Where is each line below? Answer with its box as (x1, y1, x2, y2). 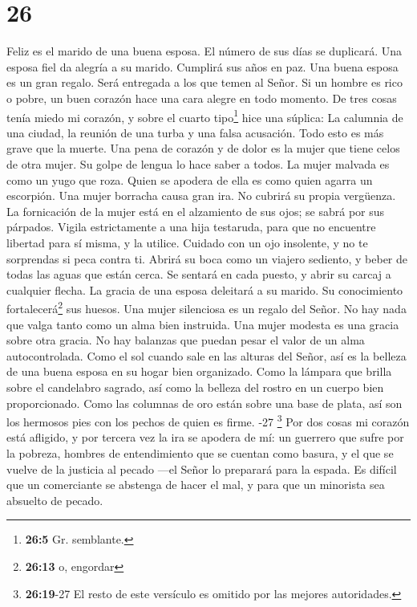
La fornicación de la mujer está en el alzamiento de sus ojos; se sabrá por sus (6, 202, 385, 219)
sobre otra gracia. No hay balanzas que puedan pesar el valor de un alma (6, 332, 365, 348)
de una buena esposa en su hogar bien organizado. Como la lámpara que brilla (6, 363, 392, 380)
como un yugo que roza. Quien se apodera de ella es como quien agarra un (6, 171, 373, 188)
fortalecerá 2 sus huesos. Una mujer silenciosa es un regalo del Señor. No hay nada (6, 298, 407, 316)
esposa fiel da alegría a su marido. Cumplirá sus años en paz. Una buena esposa (6, 58, 399, 75)
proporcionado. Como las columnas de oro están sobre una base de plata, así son (6, 394, 403, 411)
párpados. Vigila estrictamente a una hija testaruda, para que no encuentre (6, 218, 376, 235)
